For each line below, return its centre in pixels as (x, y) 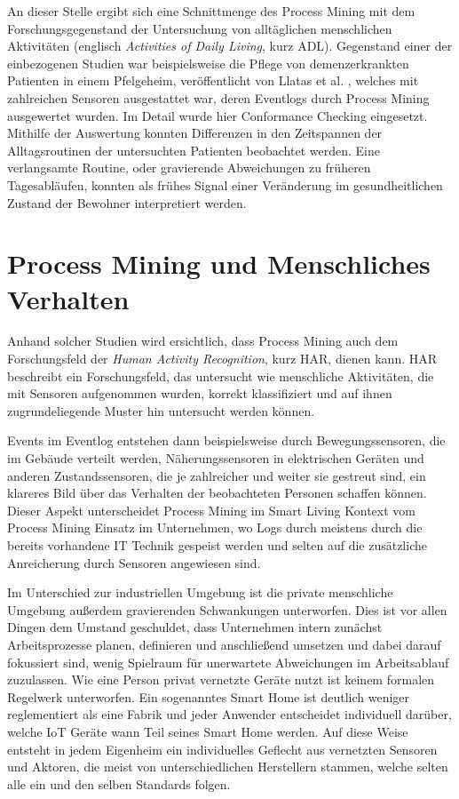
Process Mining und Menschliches (219, 264)
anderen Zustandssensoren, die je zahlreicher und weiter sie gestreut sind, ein (217, 475)
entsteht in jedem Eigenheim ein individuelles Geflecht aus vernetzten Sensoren (222, 749)
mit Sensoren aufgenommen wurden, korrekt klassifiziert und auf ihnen (200, 393)
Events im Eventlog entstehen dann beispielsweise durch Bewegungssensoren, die (226, 440)
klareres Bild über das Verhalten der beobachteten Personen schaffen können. (217, 493)
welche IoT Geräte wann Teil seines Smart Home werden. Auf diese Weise (208, 731)
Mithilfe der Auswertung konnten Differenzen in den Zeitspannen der (195, 133)
